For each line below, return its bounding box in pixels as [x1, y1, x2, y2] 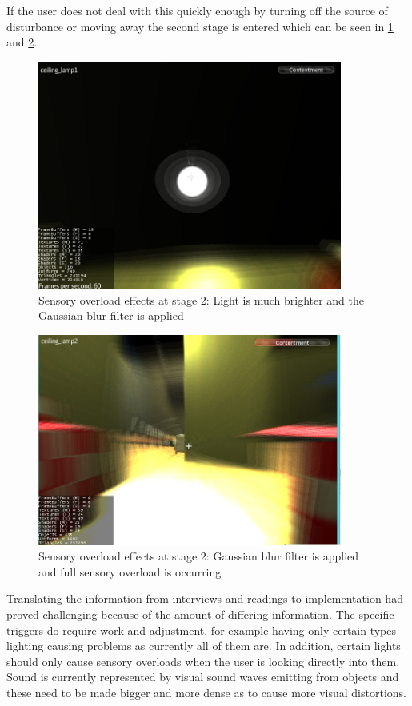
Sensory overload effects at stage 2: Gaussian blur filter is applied [38, 548, 359, 564]
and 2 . [6, 34, 38, 50]
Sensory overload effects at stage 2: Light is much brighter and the [38, 291, 365, 308]
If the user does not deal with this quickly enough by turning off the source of [6, 2, 388, 18]
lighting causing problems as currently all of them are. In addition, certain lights [6, 637, 401, 654]
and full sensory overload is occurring [38, 563, 222, 580]
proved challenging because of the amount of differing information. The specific [6, 606, 394, 623]
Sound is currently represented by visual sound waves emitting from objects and [6, 668, 399, 685]
